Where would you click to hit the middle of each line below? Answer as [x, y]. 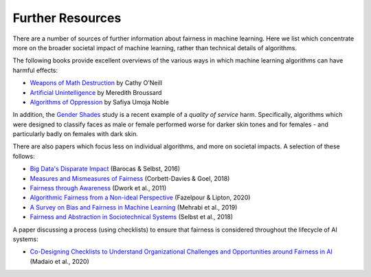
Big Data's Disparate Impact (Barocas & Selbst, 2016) [105, 169]
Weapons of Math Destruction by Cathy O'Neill [96, 83]
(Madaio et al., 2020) [59, 261]
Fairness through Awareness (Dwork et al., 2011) [98, 188]
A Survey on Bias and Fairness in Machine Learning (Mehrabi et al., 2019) [134, 207]
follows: [24, 156]
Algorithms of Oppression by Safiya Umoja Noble [100, 102]
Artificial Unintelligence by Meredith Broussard [96, 92]
